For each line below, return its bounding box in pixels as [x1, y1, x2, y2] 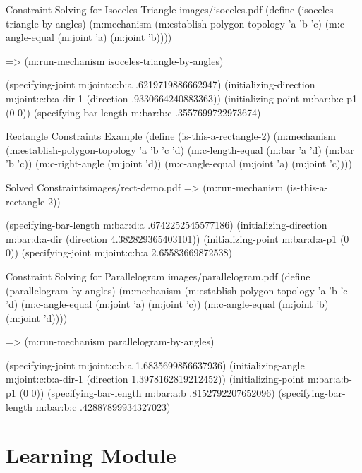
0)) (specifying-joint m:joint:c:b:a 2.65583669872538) [6, 245, 232, 260]
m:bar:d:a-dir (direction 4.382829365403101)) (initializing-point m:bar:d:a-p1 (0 [6, 231, 349, 246]
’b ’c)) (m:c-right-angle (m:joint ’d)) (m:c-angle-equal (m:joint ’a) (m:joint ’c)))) [6, 156, 352, 171]
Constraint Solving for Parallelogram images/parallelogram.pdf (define [6, 268, 310, 283]
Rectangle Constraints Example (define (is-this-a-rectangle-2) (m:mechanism [6, 128, 336, 143]
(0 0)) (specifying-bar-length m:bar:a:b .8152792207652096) [19, 385, 275, 400]
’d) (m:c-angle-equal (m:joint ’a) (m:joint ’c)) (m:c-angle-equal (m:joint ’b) [6, 297, 329, 311]
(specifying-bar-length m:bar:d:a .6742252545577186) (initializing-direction [6, 217, 327, 232]
